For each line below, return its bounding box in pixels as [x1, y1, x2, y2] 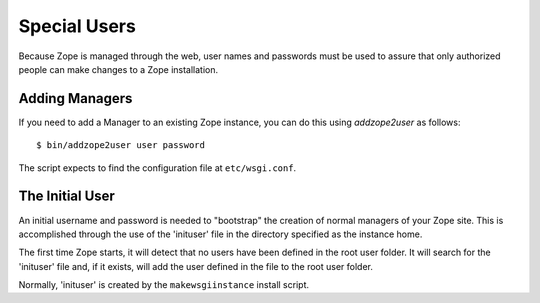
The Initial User [18, 188, 115, 205]
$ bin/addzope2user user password [36, 140, 205, 151]
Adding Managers [18, 90, 133, 107]
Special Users [18, 15, 137, 37]
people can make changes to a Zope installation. [18, 63, 219, 75]
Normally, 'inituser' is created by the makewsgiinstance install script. [18, 279, 310, 291]
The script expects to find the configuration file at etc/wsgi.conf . [18, 161, 297, 174]
